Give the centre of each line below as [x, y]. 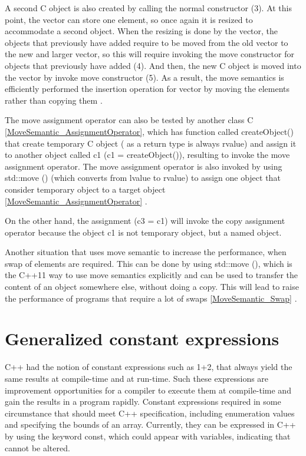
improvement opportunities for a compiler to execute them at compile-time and [148, 390]
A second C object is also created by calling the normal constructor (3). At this [149, 8]
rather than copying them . [54, 100]
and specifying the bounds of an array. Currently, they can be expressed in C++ [150, 424]
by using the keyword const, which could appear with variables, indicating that [148, 436]
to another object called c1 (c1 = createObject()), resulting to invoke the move [147, 155]
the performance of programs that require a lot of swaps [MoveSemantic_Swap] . [151, 298]
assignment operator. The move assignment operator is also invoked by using [144, 166]
